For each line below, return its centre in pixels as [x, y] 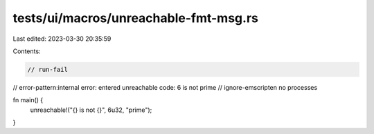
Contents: [27, 51]
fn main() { [28, 100]
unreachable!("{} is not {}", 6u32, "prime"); [91, 110]
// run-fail [48, 69]
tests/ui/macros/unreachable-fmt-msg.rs [136, 18]
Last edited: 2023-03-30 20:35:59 [62, 39]
